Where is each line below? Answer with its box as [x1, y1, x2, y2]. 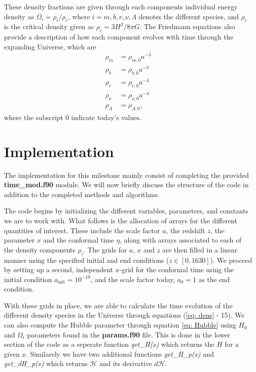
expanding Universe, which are [4, 41, 97, 51]
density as [4, 11, 34, 21]
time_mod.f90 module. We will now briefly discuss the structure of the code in [4, 179, 249, 190]
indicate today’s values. [71, 112, 142, 122]
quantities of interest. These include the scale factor [4, 225, 160, 235]
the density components [4, 244, 75, 254]
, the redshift [166, 225, 205, 235]
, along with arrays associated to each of [119, 235, 242, 245]
